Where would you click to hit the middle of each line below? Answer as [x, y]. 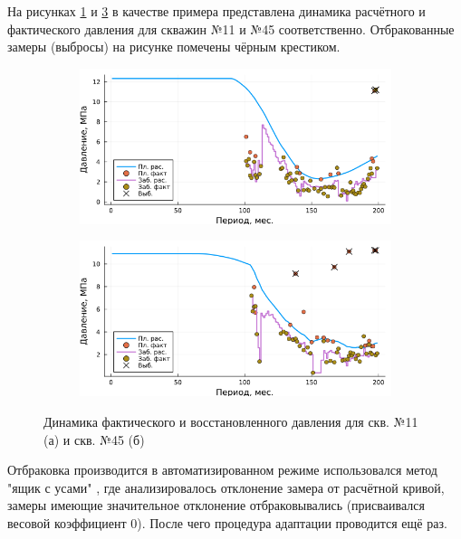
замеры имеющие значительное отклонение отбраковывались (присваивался [216, 505]
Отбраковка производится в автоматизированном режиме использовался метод [222, 470]
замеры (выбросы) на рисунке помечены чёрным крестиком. [174, 47]
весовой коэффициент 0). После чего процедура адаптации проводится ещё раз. [227, 522]
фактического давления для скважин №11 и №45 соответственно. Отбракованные [231, 28]
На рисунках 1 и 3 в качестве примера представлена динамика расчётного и [216, 11]
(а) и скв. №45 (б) [94, 439]
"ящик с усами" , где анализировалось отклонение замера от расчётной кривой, [226, 487]
